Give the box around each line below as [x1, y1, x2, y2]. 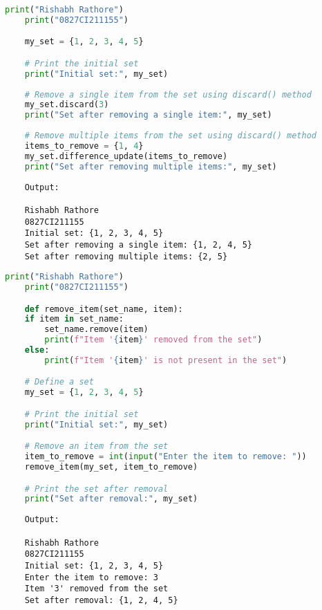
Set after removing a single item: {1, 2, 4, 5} [24, 239, 252, 250]
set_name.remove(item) [44, 324, 149, 335]
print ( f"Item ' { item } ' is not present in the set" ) [44, 355, 287, 365]
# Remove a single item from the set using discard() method [24, 89, 312, 100]
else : [24, 345, 50, 355]
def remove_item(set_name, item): [24, 304, 183, 314]
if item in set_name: [24, 314, 124, 324]
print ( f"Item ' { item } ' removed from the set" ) [44, 335, 263, 345]
